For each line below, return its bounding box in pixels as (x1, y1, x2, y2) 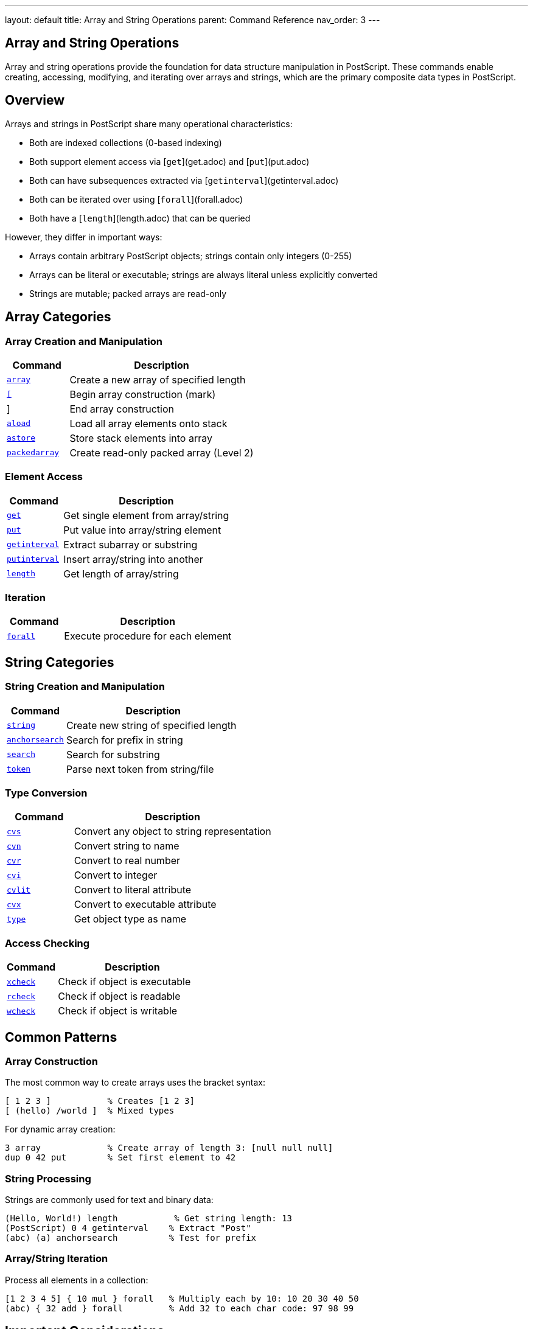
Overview (5, 92, 65, 108)
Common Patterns (5, 1029, 117, 1045)
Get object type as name (74, 913, 186, 926)
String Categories (5, 654, 114, 670)
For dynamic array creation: (5, 1124, 116, 1135)
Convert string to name (74, 840, 179, 853)
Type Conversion (5, 787, 88, 799)
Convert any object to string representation (74, 825, 271, 838)
